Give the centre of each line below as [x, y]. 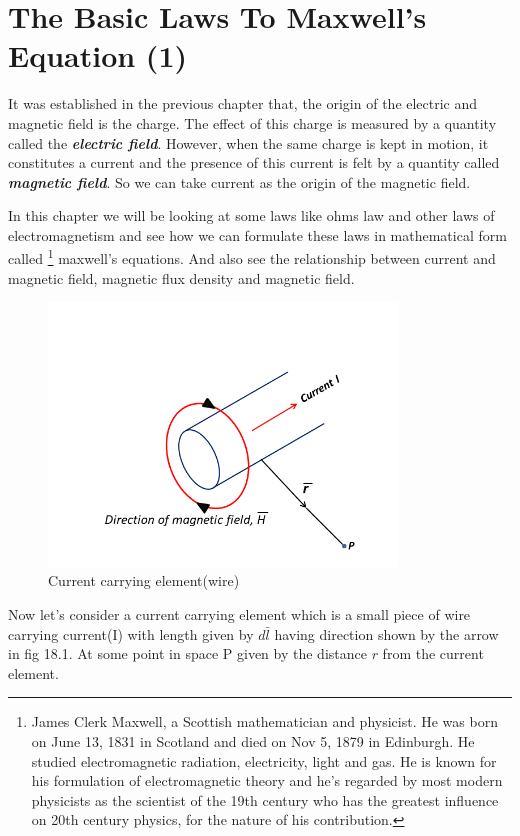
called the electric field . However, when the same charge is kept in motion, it [248, 142]
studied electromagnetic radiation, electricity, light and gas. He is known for [264, 760]
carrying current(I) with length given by [131, 633]
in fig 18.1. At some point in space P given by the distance [187, 653]
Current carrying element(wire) [144, 580]
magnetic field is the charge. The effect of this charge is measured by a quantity [252, 122]
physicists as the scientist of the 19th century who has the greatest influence [265, 799]
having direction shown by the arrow [386, 633]
